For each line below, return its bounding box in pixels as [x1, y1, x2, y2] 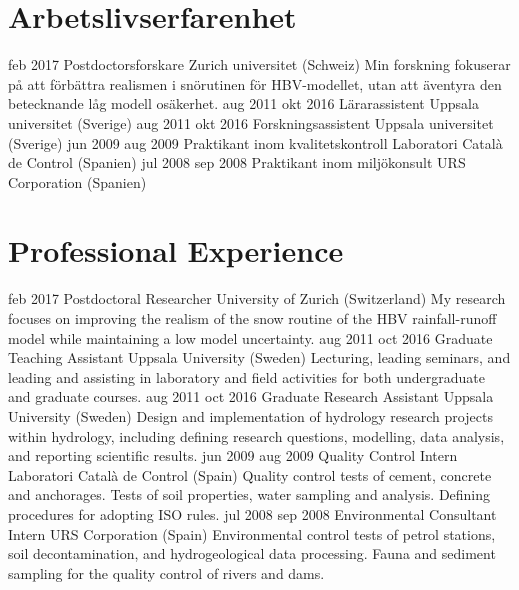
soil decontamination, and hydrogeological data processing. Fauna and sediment [8, 543, 496, 564]
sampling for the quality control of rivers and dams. [8, 562, 325, 583]
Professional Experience [8, 230, 344, 271]
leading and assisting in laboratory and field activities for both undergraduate [8, 366, 485, 387]
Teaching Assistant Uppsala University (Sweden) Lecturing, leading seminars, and [8, 347, 511, 368]
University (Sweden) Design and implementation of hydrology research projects [8, 405, 493, 426]
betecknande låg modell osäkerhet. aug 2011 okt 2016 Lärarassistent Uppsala [8, 93, 479, 114]
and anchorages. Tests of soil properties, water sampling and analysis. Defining [8, 484, 491, 505]
